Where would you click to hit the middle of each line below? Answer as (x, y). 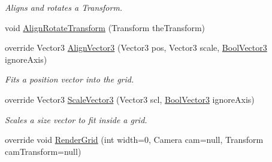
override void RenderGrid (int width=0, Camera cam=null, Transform (134, 140)
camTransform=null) (43, 151)
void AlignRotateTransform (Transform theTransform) (105, 27)
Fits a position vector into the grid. (69, 79)
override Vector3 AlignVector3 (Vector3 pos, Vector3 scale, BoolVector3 (136, 48)
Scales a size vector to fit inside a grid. (76, 119)
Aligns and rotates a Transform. (64, 7)
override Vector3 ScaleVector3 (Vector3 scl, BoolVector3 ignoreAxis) (130, 99)
